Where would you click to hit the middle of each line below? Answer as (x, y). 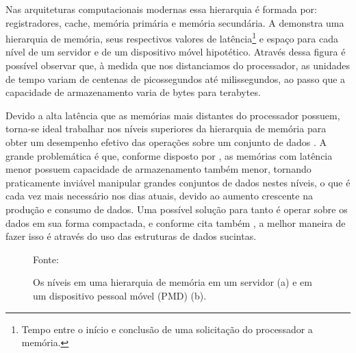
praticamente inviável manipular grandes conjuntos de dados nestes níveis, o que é (178, 182)
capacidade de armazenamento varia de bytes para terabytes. (133, 92)
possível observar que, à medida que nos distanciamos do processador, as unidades (178, 65)
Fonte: (46, 259)
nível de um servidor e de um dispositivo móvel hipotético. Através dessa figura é (176, 52)
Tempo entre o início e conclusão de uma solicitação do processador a (167, 329)
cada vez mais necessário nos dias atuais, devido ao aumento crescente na (159, 196)
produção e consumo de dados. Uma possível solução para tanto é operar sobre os (177, 209)
